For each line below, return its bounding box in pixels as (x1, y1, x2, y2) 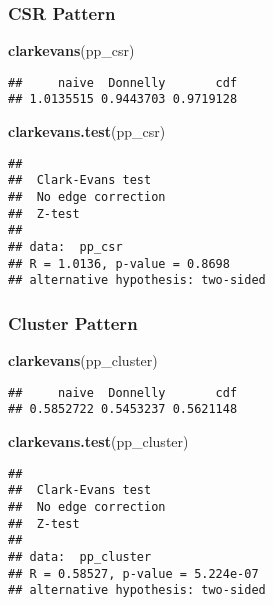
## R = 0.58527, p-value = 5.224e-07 (8, 566, 259, 581)
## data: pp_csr (8, 240, 123, 254)
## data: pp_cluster (8, 549, 152, 564)
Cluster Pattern (8, 310, 138, 335)
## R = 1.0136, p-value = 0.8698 (8, 256, 230, 271)
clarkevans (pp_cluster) (8, 350, 158, 371)
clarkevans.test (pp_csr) (8, 121, 166, 142)
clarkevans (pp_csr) (8, 40, 135, 61)
